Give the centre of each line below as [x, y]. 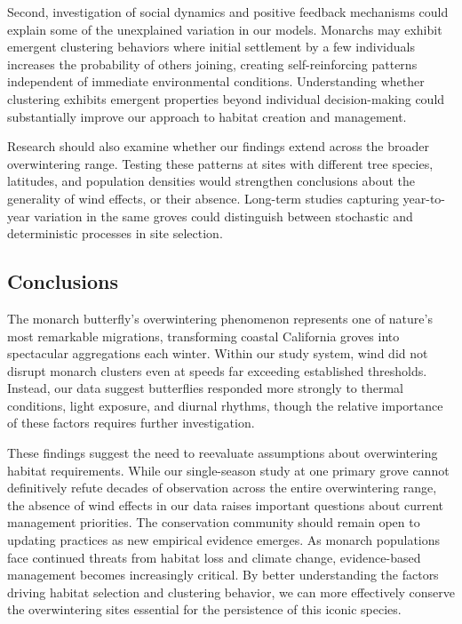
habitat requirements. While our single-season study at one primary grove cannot [228, 470]
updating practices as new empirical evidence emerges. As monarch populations [224, 540]
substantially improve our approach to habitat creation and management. [207, 116]
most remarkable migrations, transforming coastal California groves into [203, 336]
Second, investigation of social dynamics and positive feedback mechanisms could [228, 12]
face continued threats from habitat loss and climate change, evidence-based [214, 557]
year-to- [424, 198]
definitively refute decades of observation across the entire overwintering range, [222, 488]
